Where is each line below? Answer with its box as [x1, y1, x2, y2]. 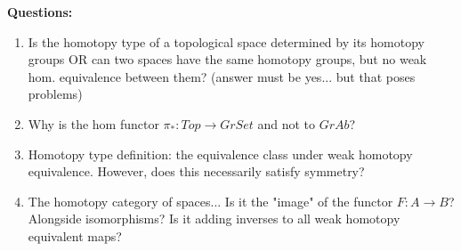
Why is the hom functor [28, 114, 159, 133]
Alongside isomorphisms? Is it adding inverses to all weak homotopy [28, 209, 400, 228]
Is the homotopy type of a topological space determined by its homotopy [28, 32, 425, 51]
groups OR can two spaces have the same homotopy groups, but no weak [28, 50, 427, 69]
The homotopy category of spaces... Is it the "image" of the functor [28, 191, 393, 210]
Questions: [7, 3, 73, 20]
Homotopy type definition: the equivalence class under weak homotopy [28, 144, 413, 163]
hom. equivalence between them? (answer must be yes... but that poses [28, 67, 416, 85]
